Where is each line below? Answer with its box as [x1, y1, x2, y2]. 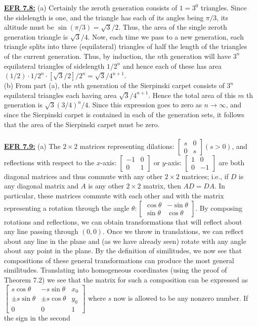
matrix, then [143, 181, 181, 191]
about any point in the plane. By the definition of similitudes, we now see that [4, 245, 242, 256]
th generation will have [161, 50, 231, 61]
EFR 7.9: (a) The [4, 140, 61, 151]
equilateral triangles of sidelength [4, 60, 105, 71]
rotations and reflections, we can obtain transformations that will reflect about [4, 216, 242, 227]
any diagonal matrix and [4, 181, 79, 191]
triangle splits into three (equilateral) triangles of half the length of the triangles [4, 41, 247, 51]
